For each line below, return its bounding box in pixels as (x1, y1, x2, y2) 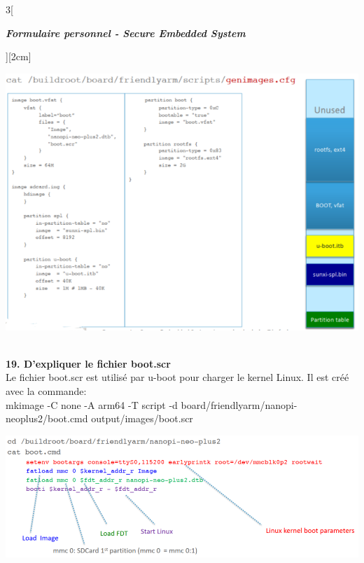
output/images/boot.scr (91, 411, 193, 426)
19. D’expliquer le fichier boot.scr (6, 356, 171, 370)
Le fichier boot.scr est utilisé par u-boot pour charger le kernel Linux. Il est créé (6, 370, 349, 384)
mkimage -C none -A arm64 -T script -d (6, 397, 178, 412)
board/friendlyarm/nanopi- (181, 397, 297, 412)
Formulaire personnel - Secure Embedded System (6, 25, 246, 40)
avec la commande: (6, 383, 87, 398)
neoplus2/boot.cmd (6, 411, 88, 426)
